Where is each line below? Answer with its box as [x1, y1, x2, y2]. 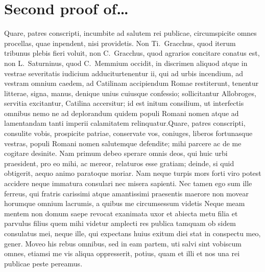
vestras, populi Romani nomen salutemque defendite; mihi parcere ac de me [4, 138, 242, 148]
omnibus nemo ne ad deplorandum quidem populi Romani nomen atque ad [4, 107, 239, 118]
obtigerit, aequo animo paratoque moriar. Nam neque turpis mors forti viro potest [4, 168, 261, 178]
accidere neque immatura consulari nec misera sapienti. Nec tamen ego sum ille [4, 178, 252, 189]
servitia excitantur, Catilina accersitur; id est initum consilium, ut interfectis [4, 98, 244, 108]
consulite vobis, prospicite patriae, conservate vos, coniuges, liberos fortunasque [4, 128, 253, 139]
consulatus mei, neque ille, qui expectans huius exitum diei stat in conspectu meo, [4, 228, 261, 238]
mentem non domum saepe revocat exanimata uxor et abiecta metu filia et [4, 208, 238, 218]
